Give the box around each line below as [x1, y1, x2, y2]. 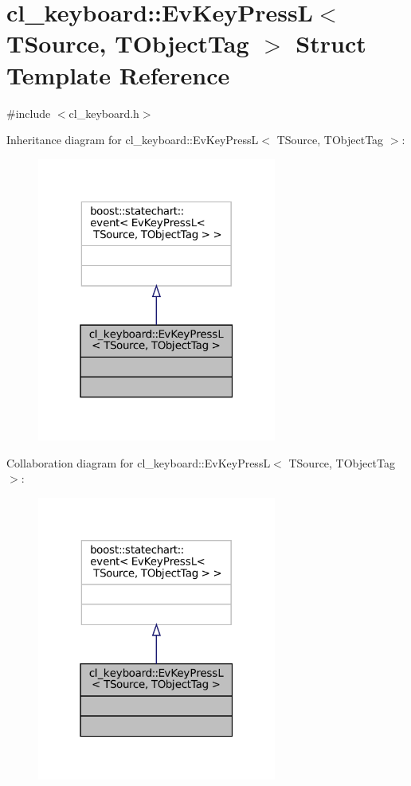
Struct [296, 27, 366, 60]
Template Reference [6, 58, 230, 91]
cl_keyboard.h [68, 104, 139, 121]
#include [6, 104, 51, 121]
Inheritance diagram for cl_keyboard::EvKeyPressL [6, 131, 259, 148]
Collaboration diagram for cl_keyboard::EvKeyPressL [6, 454, 271, 471]
